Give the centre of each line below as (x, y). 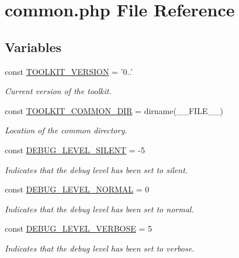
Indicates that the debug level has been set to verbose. (100, 248)
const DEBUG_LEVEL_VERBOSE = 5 (79, 228)
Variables (33, 47)
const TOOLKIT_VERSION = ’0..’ (69, 71)
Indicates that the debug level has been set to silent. (96, 169)
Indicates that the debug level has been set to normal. (99, 209)
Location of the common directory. (66, 130)
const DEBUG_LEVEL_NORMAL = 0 (77, 189)
